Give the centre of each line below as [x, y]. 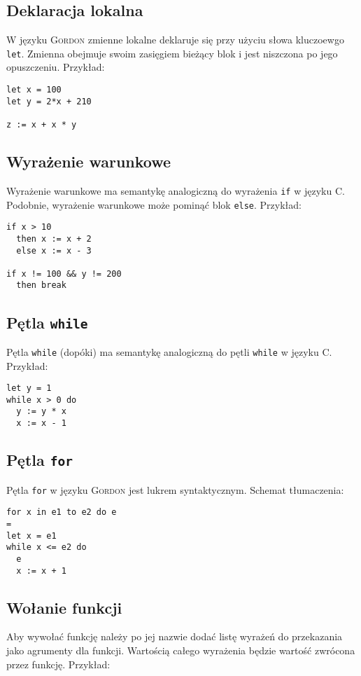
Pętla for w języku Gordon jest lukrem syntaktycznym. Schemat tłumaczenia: [175, 489]
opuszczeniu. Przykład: [56, 67]
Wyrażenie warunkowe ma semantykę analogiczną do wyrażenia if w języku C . [176, 190]
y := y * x [41, 412]
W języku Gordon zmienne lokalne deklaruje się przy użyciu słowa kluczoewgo [175, 40]
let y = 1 [29, 388]
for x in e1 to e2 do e [62, 512]
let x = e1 [31, 536]
